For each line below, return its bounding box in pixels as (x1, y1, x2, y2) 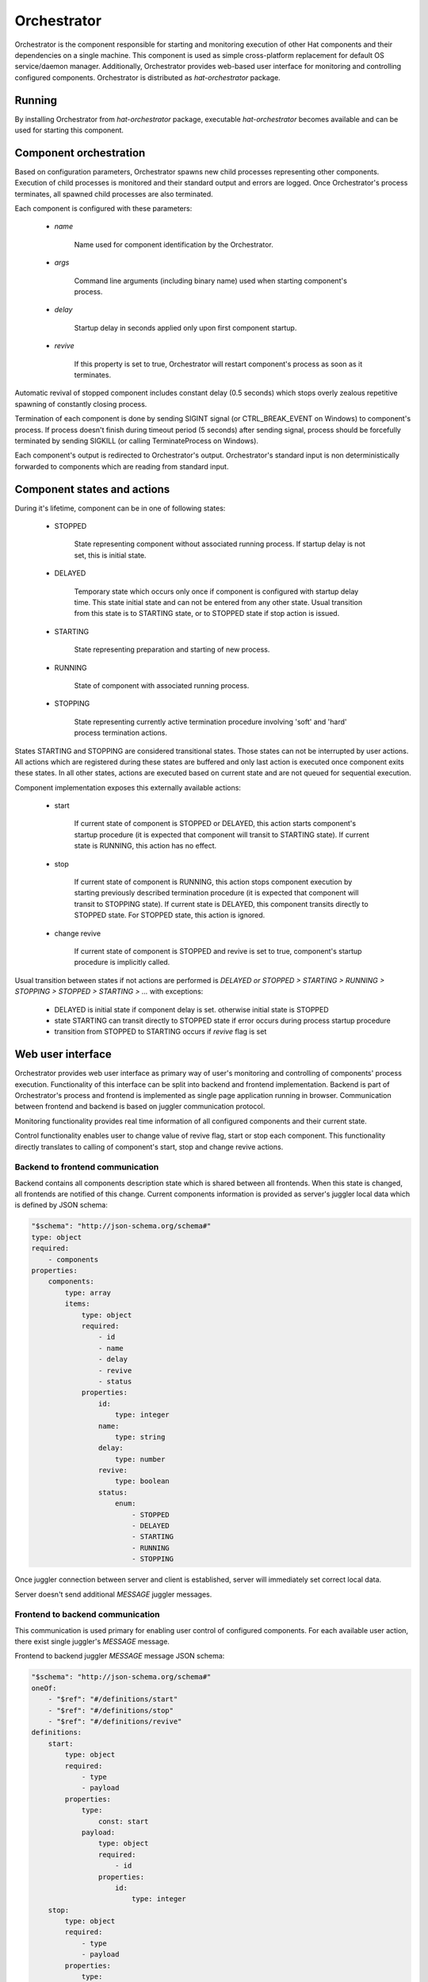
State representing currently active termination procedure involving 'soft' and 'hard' (74, 717, 347, 726)
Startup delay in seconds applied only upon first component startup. (74, 323, 297, 332)
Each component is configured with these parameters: (14, 204, 193, 213)
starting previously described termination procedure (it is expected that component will (74, 888, 359, 897)
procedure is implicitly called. (74, 958, 170, 967)
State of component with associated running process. (74, 680, 250, 690)
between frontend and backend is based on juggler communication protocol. (14, 1102, 266, 1112)
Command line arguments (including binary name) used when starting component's (74, 276, 348, 285)
